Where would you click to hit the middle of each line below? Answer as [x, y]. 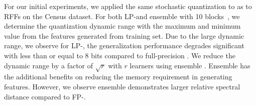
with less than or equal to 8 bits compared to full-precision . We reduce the [120, 55]
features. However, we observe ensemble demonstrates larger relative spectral [122, 86]
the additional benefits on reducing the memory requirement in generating [118, 77]
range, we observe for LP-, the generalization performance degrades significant [124, 45]
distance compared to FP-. [45, 96]
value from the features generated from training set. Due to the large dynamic [124, 35]
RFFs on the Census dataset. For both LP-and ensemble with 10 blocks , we [122, 16]
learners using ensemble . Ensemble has [190, 65]
